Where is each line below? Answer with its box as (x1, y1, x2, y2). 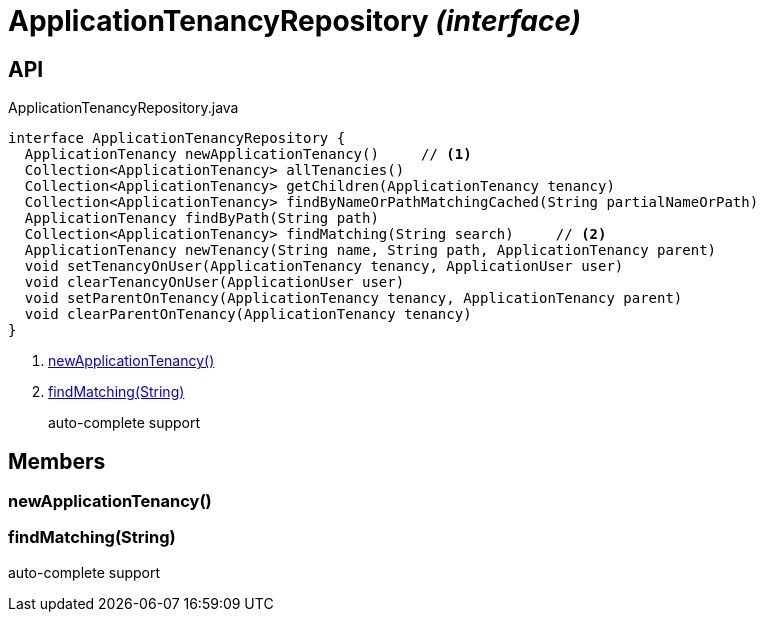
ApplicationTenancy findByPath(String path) (24, 210, 379, 227)
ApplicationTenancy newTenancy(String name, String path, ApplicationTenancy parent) (24, 242, 717, 259)
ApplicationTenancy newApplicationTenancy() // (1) (24, 146, 472, 163)
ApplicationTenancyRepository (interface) (8, 4, 582, 38)
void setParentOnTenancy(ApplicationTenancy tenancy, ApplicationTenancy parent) (24, 290, 683, 307)
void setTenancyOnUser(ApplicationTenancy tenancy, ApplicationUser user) (24, 258, 624, 275)
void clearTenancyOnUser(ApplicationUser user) (24, 274, 405, 291)
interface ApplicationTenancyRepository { (8, 130, 346, 147)
